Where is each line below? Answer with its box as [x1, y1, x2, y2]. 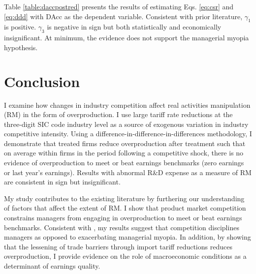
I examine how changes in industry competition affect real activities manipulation [4, 99, 251, 110]
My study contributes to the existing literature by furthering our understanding [4, 193, 245, 203]
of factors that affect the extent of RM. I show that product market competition [4, 203, 246, 213]
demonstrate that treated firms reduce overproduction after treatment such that [4, 138, 246, 148]
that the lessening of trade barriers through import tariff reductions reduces [4, 241, 232, 251]
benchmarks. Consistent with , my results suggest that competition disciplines [4, 222, 239, 232]
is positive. [4, 22, 36, 32]
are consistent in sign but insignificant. [4, 177, 121, 187]
